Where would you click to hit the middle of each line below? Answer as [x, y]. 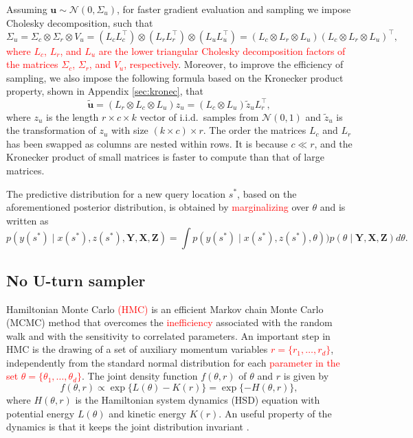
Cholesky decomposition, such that [80, 22]
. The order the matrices [255, 130]
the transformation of [51, 130]
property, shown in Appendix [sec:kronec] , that [105, 91]
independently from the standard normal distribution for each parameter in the [173, 362]
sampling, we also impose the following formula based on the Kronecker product [175, 77]
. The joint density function [140, 376]
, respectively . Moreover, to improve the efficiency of [234, 64]
